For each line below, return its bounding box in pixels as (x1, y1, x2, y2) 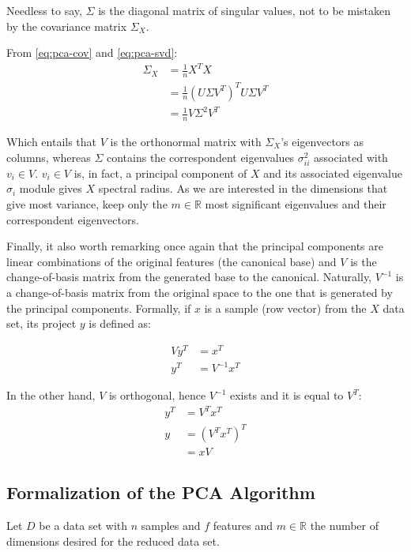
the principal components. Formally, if (6, 299, 191, 316)
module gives (19, 180, 82, 197)
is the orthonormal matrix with (110, 133, 262, 150)
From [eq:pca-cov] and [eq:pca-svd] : (6, 44, 178, 61)
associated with (314, 148, 388, 165)
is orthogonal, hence (108, 387, 206, 404)
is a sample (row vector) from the (204, 299, 367, 316)
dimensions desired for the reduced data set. (6, 532, 220, 549)
